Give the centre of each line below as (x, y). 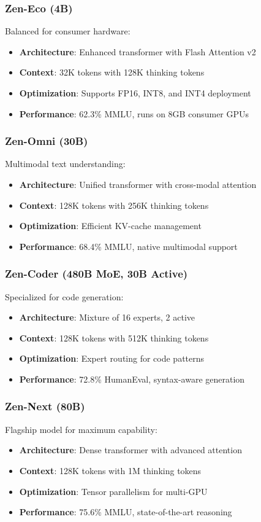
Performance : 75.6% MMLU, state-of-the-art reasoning (126, 512)
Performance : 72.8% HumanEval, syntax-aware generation (132, 379)
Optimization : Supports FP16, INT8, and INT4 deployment (135, 93)
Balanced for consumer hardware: (68, 31)
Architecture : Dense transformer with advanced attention (130, 450)
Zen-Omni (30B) (47, 141)
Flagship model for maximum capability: (81, 429)
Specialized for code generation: (64, 296)
